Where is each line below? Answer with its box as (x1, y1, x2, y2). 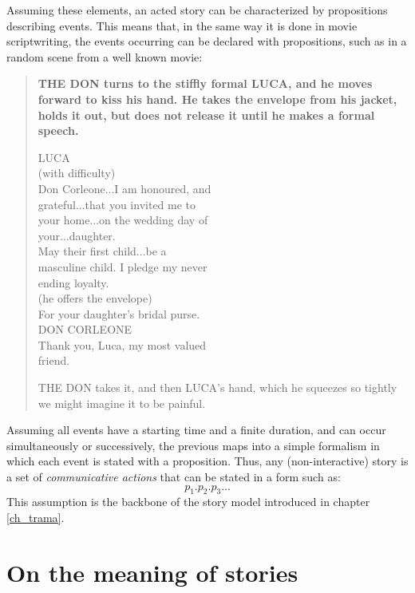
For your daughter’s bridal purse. (38, 305, 200, 322)
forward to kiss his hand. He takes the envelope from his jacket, (38, 90, 397, 107)
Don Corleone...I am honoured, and (38, 180, 211, 196)
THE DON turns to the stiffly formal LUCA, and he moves (38, 75, 373, 92)
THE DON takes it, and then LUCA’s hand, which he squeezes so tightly (38, 379, 397, 396)
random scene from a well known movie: (6, 48, 203, 65)
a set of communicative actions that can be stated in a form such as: (6, 468, 341, 485)
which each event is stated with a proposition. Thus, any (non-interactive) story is (6, 453, 409, 469)
